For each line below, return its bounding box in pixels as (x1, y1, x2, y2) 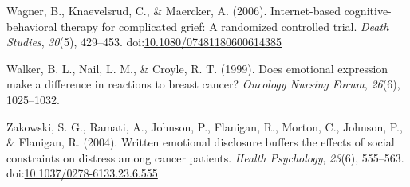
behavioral (6, 18, 57, 34)
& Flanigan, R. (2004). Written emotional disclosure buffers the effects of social (6, 134, 395, 150)
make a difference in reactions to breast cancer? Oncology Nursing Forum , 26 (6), (6, 76, 400, 92)
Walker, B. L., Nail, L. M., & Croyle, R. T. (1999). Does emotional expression (6, 60, 388, 76)
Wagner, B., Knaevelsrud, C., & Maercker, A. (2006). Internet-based (6, 2, 341, 18)
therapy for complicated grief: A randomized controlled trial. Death (61, 18, 389, 34)
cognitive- (344, 2, 392, 18)
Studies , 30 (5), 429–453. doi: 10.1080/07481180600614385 (6, 33, 282, 50)
